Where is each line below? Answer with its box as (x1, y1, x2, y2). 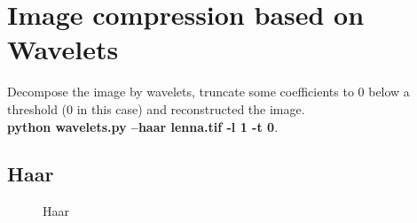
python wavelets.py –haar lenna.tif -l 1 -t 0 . (7, 117, 279, 135)
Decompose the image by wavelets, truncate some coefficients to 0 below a (7, 82, 410, 101)
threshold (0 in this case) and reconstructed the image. (7, 99, 305, 118)
